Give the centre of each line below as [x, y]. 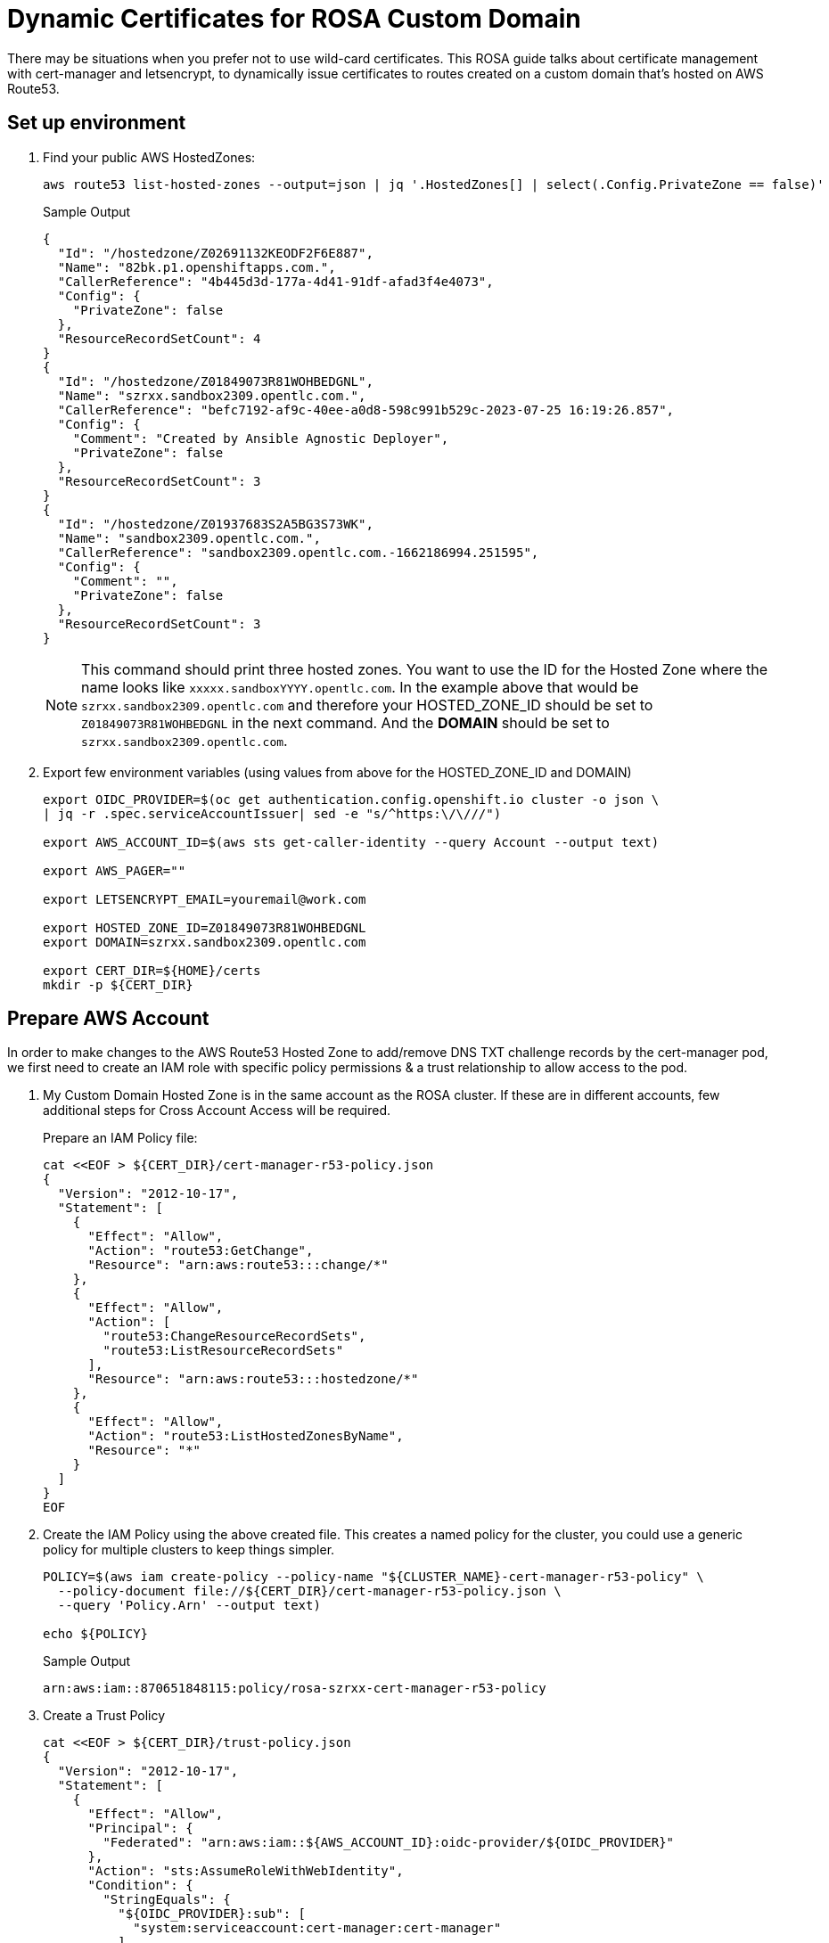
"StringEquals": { [167, 1900]
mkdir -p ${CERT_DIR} [118, 984]
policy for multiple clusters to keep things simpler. [189, 1550]
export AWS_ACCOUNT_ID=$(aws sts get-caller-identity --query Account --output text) [351, 842]
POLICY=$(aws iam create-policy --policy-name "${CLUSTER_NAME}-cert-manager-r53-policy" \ [373, 1577]
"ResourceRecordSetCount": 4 [159, 338]
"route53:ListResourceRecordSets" [223, 1351]
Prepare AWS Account [108, 1019]
